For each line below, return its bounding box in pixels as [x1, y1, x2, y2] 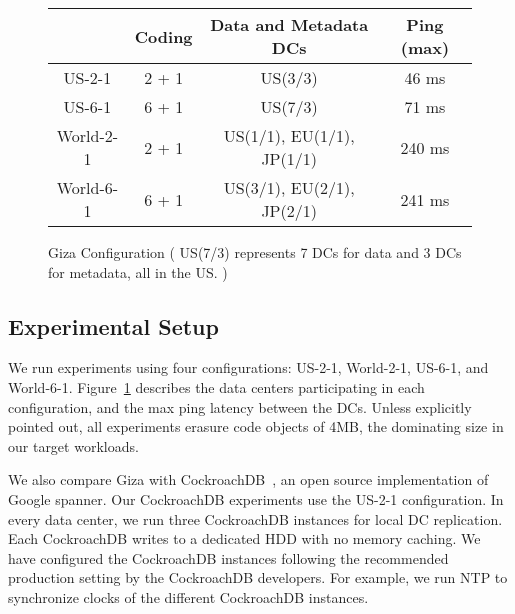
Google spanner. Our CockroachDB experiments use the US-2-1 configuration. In [8, 488, 504, 509]
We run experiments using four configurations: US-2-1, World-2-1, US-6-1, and [8, 357, 489, 378]
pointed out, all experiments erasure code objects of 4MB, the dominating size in [8, 416, 504, 437]
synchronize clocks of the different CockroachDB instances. [8, 586, 369, 607]
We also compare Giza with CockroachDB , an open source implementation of [8, 469, 489, 490]
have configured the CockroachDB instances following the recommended [8, 547, 449, 568]
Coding [134, 24, 193, 48]
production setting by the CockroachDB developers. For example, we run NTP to [8, 567, 508, 588]
